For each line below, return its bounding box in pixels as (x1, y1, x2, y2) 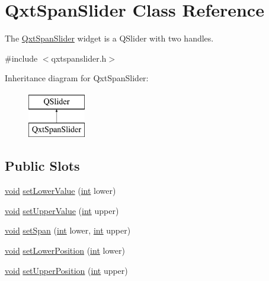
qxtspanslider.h (51, 52, 107, 64)
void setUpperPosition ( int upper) (5, 264, 128, 276)
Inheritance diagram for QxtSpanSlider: (5, 72, 149, 84)
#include (5, 52, 38, 64)
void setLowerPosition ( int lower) (5, 244, 125, 257)
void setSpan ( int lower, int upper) (5, 224, 131, 237)
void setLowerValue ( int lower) (5, 184, 116, 197)
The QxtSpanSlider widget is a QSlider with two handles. (5, 32, 214, 44)
